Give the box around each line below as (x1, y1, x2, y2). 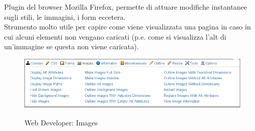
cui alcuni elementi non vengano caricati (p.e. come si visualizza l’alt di (4, 31, 226, 42)
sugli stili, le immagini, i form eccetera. (4, 11, 126, 22)
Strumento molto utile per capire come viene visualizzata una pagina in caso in (4, 21, 251, 32)
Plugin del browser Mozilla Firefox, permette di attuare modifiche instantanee (4, 2, 247, 12)
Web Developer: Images (24, 117, 98, 128)
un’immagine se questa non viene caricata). (4, 41, 139, 52)
